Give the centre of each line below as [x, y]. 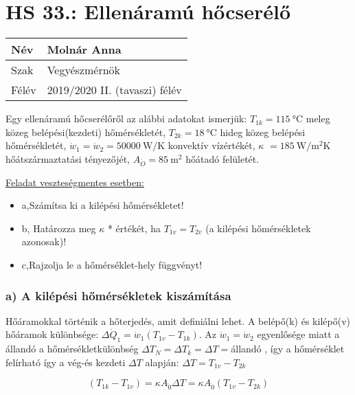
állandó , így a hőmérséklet [288, 349]
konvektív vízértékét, [211, 145]
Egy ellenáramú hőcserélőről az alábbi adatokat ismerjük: [126, 118]
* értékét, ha [134, 228]
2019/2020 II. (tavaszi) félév [114, 90]
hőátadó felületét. [222, 158]
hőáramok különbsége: [52, 334]
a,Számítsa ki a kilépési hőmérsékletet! [103, 205]
